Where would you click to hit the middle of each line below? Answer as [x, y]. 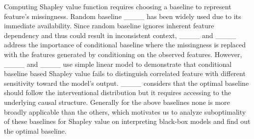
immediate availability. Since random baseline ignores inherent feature [109, 26]
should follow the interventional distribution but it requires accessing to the [117, 92]
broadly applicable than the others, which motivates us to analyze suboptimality [125, 111]
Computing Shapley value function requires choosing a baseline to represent [118, 6]
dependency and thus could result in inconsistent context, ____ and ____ [120, 35]
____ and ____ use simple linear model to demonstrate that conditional [118, 64]
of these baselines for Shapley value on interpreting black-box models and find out [127, 121]
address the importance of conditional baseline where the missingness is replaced [125, 45]
